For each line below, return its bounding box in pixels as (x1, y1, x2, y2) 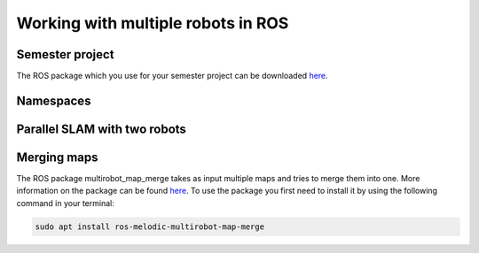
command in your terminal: (16, 197, 114, 208)
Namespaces (16, 93, 91, 108)
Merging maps (16, 149, 98, 165)
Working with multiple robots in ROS (16, 13, 289, 33)
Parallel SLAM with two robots (16, 121, 186, 136)
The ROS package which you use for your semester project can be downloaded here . (16, 71, 328, 81)
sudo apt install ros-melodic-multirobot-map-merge (35, 221, 265, 232)
